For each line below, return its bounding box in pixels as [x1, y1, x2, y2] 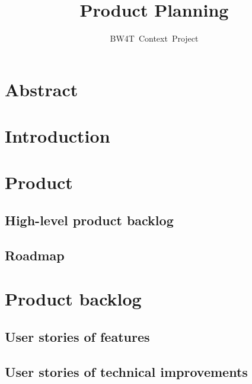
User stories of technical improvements [5, 362, 248, 380]
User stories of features [5, 327, 150, 345]
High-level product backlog [5, 211, 174, 229]
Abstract [5, 77, 78, 101]
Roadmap [5, 245, 65, 264]
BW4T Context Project [110, 32, 199, 45]
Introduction [5, 124, 110, 148]
